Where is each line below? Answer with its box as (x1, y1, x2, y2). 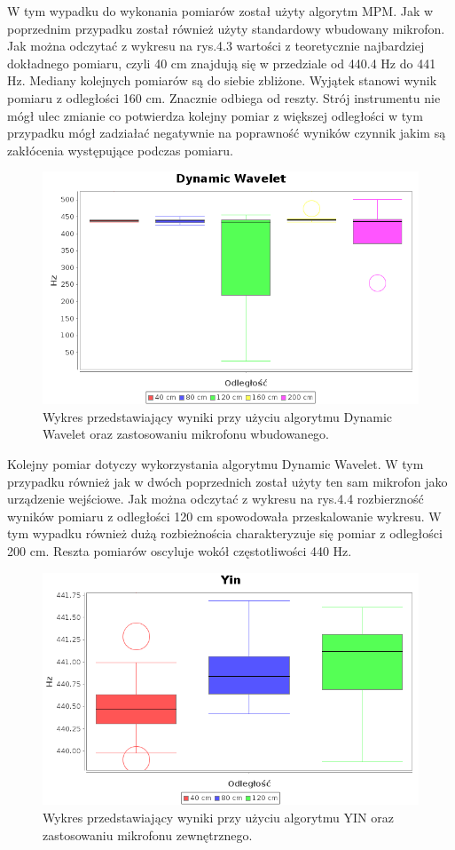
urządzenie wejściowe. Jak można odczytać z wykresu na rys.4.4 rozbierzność (7, 489, 424, 508)
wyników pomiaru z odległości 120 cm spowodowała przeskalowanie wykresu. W (7, 506, 442, 525)
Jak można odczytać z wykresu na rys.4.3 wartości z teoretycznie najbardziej (7, 36, 425, 55)
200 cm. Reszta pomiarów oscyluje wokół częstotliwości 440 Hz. (7, 541, 352, 560)
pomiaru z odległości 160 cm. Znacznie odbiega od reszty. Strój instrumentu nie (7, 88, 441, 107)
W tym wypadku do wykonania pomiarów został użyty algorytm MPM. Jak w (7, 2, 434, 20)
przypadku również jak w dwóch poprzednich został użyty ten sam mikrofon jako (7, 472, 448, 490)
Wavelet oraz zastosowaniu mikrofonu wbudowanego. (43, 425, 330, 443)
